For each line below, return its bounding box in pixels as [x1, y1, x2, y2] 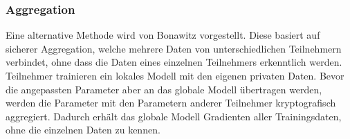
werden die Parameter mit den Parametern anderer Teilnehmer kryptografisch [6, 95, 336, 110]
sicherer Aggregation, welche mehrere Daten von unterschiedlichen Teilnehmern [6, 41, 342, 55]
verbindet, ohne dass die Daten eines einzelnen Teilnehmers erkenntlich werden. [6, 55, 342, 69]
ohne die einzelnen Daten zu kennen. [6, 122, 160, 137]
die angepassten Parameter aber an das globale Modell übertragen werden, [6, 82, 322, 96]
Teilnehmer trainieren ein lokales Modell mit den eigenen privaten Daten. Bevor [6, 68, 344, 82]
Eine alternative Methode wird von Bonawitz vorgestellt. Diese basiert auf [6, 28, 320, 42]
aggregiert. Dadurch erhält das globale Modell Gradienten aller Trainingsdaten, [6, 109, 342, 123]
